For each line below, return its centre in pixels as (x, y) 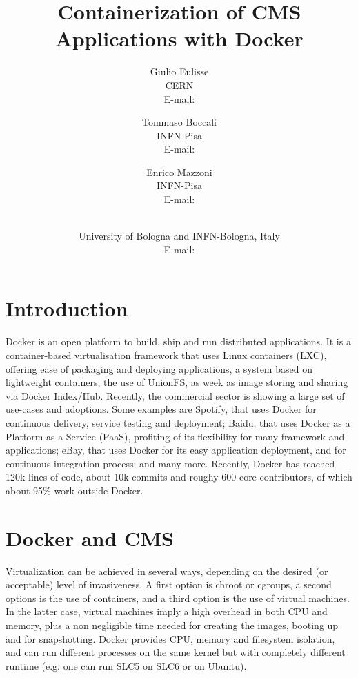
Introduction (67, 308)
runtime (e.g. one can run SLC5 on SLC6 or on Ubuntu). (126, 665)
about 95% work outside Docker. (74, 490)
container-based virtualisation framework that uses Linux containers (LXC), (166, 355)
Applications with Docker (179, 38)
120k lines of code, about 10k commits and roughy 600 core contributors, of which (179, 477)
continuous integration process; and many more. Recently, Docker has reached (170, 463)
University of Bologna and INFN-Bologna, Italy (179, 236)
